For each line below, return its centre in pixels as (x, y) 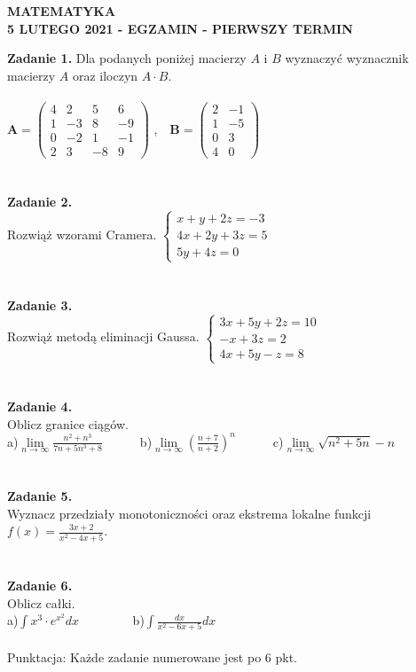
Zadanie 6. (40, 585)
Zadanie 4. (40, 406)
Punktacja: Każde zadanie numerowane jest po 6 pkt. (152, 657)
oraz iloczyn (105, 75)
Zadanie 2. (40, 202)
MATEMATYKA (62, 11)
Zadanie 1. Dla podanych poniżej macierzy (127, 58)
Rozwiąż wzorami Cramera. (82, 234)
